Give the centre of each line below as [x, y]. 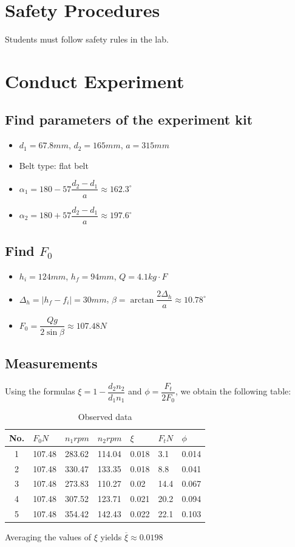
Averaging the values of [48, 537]
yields [111, 537]
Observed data [105, 417]
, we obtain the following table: [233, 391]
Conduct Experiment [95, 81]
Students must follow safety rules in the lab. [87, 39]
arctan [142, 300]
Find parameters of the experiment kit [129, 119]
